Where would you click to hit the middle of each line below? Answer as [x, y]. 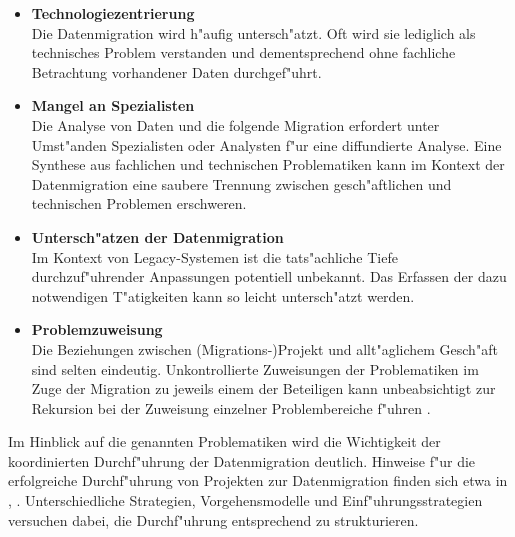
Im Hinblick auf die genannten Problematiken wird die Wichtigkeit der [224, 441]
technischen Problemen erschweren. [139, 203]
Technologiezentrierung [113, 13]
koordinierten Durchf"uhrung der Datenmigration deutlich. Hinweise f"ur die [242, 460]
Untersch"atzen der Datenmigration [157, 236]
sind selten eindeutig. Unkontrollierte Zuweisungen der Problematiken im [255, 368]
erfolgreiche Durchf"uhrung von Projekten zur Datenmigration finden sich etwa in [258, 480]
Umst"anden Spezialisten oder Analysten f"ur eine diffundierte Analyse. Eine [266, 144]
